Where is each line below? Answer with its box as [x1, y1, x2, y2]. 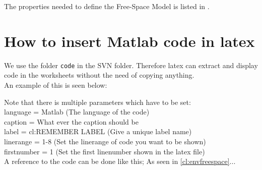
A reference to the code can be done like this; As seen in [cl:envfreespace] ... [4, 156, 236, 166]
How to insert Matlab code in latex [4, 30, 255, 51]
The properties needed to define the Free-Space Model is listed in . [4, 1, 210, 11]
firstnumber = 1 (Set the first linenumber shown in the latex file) [4, 146, 205, 156]
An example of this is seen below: [4, 79, 107, 90]
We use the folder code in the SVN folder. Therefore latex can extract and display [4, 60, 258, 70]
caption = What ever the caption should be [4, 116, 139, 127]
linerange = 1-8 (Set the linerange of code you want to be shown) [4, 136, 206, 146]
